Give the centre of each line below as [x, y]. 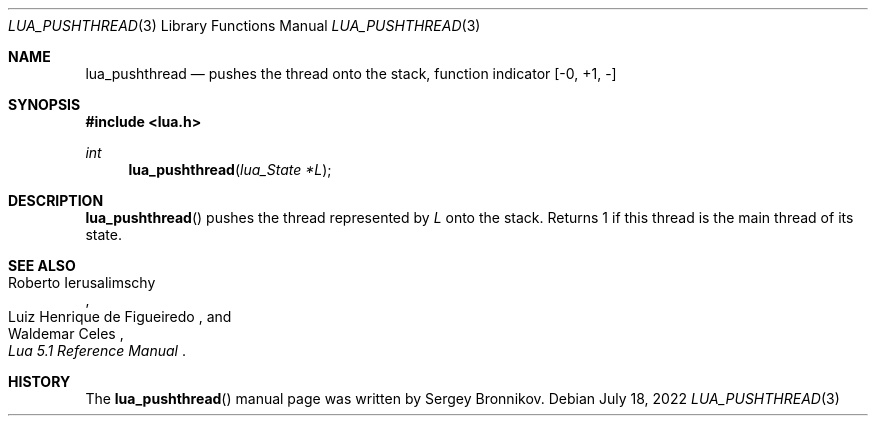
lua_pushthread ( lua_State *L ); [230, 169]
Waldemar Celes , [66, 333]
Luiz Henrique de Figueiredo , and [120, 316]
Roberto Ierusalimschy [82, 282]
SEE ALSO [42, 265]
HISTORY [39, 381]
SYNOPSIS [44, 104]
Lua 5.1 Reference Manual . [97, 350]
